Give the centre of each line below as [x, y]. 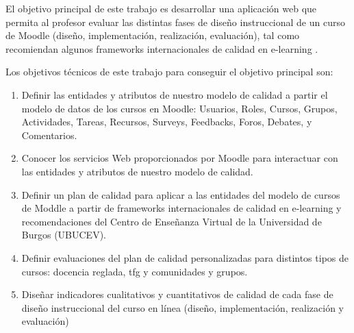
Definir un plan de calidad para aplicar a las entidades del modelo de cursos [181, 194]
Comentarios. [49, 135]
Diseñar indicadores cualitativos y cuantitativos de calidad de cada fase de [177, 294]
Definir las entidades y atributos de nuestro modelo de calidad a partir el [175, 94]
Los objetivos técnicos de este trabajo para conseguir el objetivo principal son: [169, 72]
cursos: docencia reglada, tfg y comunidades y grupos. [135, 271]
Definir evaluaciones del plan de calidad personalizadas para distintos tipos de [185, 257]
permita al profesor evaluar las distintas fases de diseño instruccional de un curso [175, 22]
